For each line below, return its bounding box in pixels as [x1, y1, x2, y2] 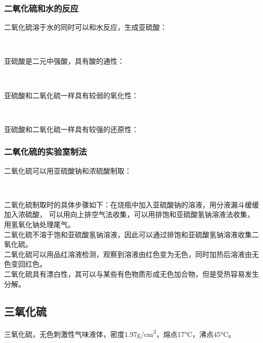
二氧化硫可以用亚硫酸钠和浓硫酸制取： [4, 165, 131, 176]
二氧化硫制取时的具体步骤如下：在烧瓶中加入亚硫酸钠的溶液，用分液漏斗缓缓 [4, 199, 259, 209]
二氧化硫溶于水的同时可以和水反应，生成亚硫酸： [4, 22, 167, 32]
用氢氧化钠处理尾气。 [4, 219, 75, 229]
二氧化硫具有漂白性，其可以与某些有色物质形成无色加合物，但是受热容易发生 [4, 268, 259, 279]
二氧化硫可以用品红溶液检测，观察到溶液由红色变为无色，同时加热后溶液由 [4, 248, 252, 259]
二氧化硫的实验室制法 [4, 145, 87, 158]
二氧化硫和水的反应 [4, 2, 79, 14]
